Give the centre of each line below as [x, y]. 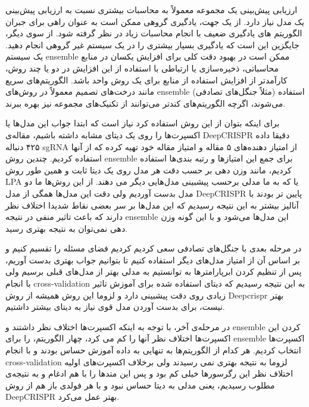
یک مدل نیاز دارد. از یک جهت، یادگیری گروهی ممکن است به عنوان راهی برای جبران [155, 21]
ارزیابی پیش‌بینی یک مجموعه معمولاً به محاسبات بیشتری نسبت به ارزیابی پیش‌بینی [152, 10]
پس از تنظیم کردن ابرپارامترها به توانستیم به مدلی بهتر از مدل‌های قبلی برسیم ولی [154, 271]
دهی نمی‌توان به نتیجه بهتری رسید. [67, 228]
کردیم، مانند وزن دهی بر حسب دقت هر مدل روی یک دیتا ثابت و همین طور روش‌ [149, 170]
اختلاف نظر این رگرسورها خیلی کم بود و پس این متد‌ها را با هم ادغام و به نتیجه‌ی [149, 373]
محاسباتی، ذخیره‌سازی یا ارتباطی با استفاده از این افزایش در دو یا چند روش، [142, 68]
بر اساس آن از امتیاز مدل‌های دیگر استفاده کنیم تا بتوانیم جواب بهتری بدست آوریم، [153, 260]
